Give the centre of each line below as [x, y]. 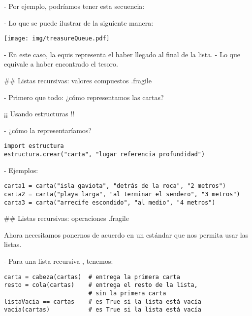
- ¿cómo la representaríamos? [48, 130]
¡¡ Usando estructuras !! [39, 114]
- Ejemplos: [21, 170]
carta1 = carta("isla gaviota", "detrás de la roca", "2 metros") [115, 186]
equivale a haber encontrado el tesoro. [61, 64]
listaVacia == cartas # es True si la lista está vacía [103, 301]
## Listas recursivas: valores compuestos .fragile [78, 81]
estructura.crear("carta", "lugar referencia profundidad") [105, 155]
